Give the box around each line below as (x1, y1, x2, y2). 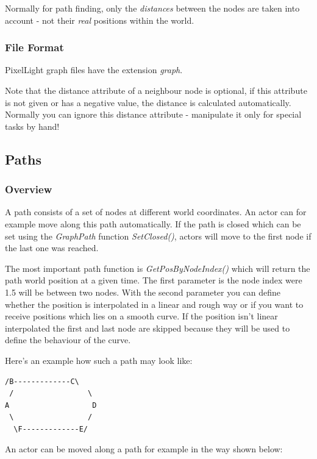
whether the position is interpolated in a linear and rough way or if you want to (5, 297, 304, 310)
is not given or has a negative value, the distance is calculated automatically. (5, 96, 291, 109)
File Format (5, 40, 64, 55)
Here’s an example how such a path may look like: (5, 354, 193, 366)
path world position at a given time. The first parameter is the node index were (5, 274, 302, 286)
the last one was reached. (5, 241, 99, 254)
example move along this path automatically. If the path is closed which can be (5, 217, 301, 230)
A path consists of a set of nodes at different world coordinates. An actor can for (5, 205, 307, 218)
